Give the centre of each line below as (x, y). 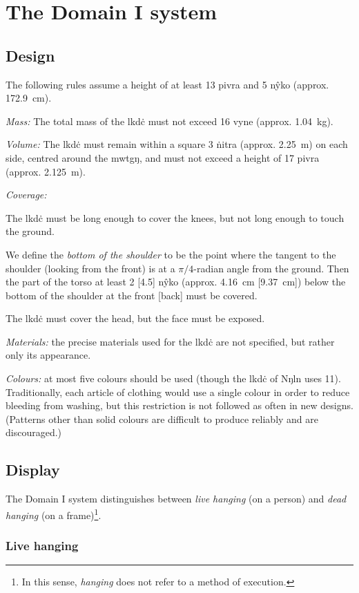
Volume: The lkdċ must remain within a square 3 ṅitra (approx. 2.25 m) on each (177, 144)
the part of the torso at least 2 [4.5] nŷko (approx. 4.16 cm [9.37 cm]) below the (176, 282)
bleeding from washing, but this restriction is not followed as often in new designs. (179, 405)
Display (33, 470)
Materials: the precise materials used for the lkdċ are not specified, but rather (170, 341)
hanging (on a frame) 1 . (54, 514)
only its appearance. (48, 355)
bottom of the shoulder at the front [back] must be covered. (132, 295)
